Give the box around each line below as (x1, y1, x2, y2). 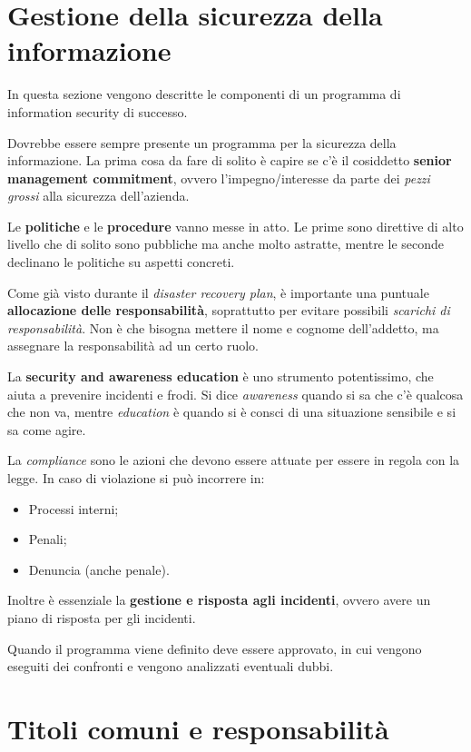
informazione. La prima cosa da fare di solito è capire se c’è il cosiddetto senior (7, 151, 452, 170)
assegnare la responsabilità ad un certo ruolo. (7, 336, 259, 355)
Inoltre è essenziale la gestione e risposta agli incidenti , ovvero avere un (7, 590, 431, 609)
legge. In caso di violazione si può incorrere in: (7, 469, 265, 487)
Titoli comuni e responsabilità (7, 709, 389, 747)
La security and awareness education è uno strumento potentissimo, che (7, 367, 434, 386)
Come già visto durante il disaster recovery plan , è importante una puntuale (7, 282, 429, 302)
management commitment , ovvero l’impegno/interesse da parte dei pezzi (7, 168, 430, 187)
